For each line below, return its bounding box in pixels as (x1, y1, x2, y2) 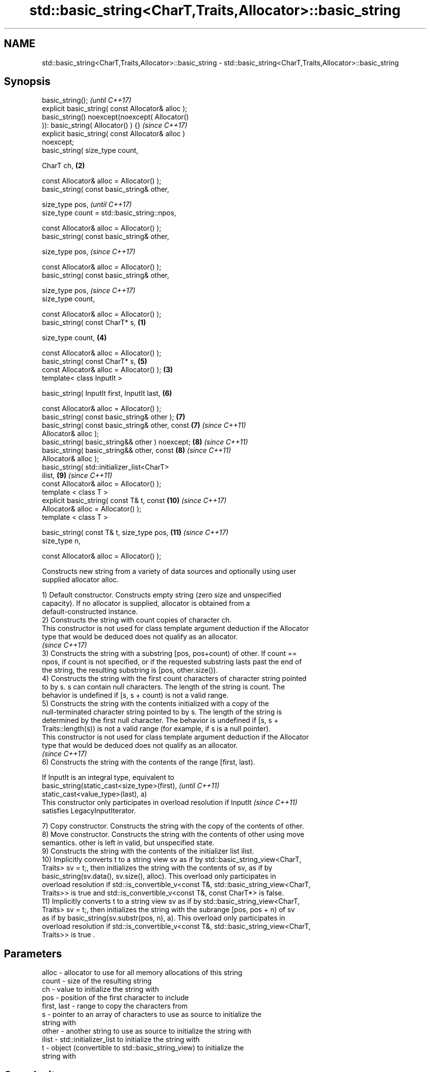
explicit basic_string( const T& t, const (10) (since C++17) (42, 496, 227, 505)
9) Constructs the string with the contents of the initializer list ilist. (42, 847, 254, 856)
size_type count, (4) (42, 333, 107, 342)
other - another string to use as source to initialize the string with (42, 1027, 251, 1036)
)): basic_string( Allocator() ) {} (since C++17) (42, 121, 188, 130)
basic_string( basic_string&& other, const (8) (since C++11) (42, 446, 231, 455)
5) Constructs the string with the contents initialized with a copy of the (42, 699, 269, 708)
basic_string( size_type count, (42, 146, 138, 155)
